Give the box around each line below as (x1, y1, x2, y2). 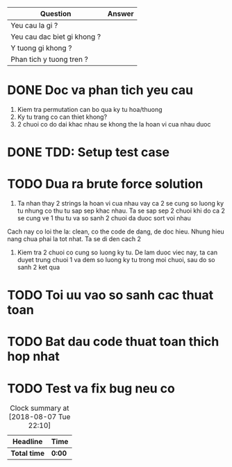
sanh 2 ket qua (17, 263, 60, 272)
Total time (10, 448, 45, 458)
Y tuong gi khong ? (10, 43, 72, 53)
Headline (13, 437, 43, 447)
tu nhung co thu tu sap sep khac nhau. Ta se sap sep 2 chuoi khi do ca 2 (17, 206, 226, 215)
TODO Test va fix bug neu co (7, 380, 176, 396)
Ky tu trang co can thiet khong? (17, 113, 108, 121)
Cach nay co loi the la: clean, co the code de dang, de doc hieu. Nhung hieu (7, 227, 224, 236)
